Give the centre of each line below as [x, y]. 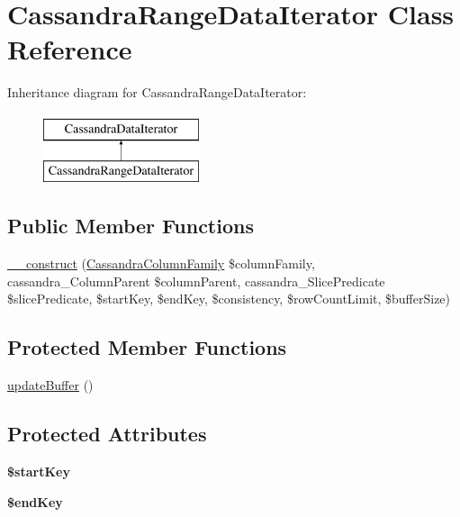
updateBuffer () [50, 385]
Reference [70, 49]
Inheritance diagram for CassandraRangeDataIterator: [157, 92]
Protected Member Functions [147, 347]
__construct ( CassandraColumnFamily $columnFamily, [161, 263]
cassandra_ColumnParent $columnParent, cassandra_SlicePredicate [196, 281]
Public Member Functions [131, 226]
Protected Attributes [107, 434]
